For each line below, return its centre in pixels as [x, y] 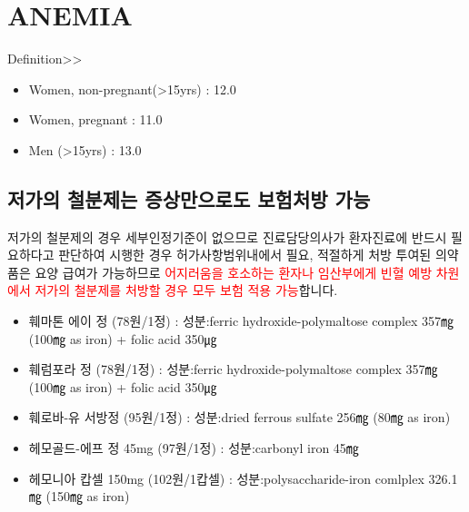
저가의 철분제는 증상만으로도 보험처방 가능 [189, 198]
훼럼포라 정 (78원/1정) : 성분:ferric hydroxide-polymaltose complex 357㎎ [233, 369]
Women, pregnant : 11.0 [95, 119]
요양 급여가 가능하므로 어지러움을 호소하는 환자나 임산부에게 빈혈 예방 [234, 272]
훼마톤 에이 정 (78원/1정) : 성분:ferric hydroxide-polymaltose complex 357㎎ [241, 321]
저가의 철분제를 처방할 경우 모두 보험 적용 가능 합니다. [186, 290]
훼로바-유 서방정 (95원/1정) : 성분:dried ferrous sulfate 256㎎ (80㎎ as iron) [239, 417]
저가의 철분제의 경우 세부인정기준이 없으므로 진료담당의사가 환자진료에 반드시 [227, 236]
